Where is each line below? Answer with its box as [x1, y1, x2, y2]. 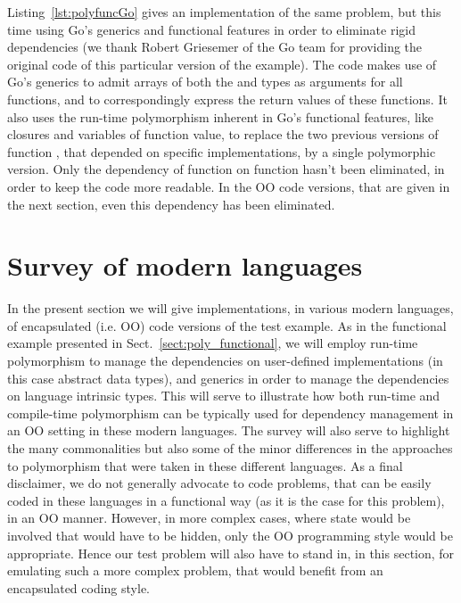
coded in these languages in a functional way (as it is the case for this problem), [7, 491, 445, 509]
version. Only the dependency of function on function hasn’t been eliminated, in [7, 160, 445, 178]
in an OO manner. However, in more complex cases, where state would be [7, 508, 411, 527]
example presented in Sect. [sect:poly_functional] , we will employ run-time [7, 334, 418, 352]
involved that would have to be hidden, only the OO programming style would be [7, 525, 453, 544]
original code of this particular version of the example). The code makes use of [7, 54, 437, 73]
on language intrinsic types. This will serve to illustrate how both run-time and [7, 386, 440, 405]
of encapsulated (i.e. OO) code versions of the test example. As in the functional [7, 316, 447, 335]
